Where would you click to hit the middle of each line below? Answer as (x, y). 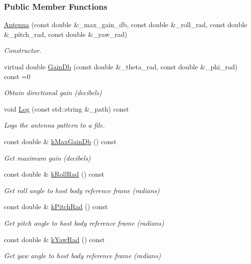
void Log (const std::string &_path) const (66, 108)
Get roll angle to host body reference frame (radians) (82, 190)
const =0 (17, 76)
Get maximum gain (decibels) (47, 157)
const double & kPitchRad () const (56, 206)
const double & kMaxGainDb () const (60, 141)
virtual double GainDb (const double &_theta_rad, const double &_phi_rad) (121, 66)
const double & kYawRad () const (55, 239)
